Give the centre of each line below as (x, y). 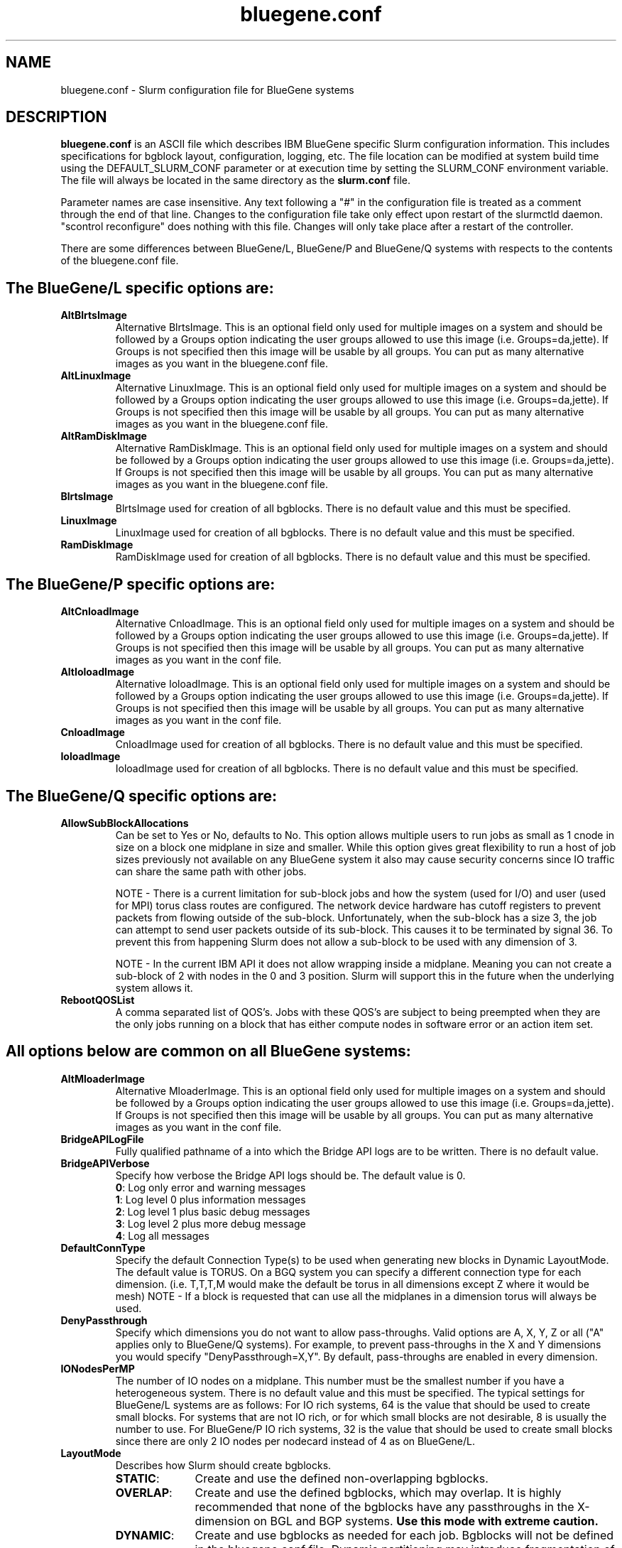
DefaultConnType (103, 1247)
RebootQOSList (98, 1000)
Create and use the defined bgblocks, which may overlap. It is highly (378, 1492)
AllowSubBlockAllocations (125, 823)
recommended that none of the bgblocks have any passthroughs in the (384, 1506)
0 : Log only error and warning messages (211, 1187)
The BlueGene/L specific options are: (140, 288)
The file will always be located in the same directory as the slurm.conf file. (236, 180)
